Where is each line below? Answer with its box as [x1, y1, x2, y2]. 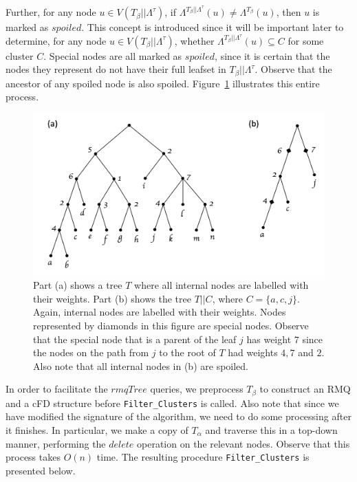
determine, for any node [6, 33, 107, 47]
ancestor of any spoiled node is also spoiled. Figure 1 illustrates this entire [6, 76, 320, 90]
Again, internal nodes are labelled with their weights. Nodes [33, 305, 286, 319]
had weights [228, 345, 278, 360]
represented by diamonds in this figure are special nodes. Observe [33, 318, 309, 332]
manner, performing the [6, 436, 106, 450]
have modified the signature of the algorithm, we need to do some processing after [6, 409, 351, 424]
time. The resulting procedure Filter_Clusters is [96, 450, 310, 464]
